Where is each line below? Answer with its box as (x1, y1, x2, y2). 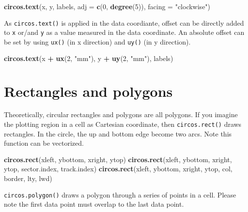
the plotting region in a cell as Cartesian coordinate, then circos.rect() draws (4, 119, 242, 129)
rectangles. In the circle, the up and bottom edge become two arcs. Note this (4, 128, 232, 138)
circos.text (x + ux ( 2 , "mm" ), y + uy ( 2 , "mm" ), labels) (4, 53, 173, 63)
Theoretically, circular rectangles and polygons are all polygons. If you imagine (4, 109, 238, 120)
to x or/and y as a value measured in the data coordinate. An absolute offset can (4, 27, 245, 37)
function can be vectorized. (4, 138, 84, 148)
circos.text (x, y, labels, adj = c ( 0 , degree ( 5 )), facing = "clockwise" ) (4, 1, 211, 11)
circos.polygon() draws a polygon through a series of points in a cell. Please (4, 189, 236, 199)
